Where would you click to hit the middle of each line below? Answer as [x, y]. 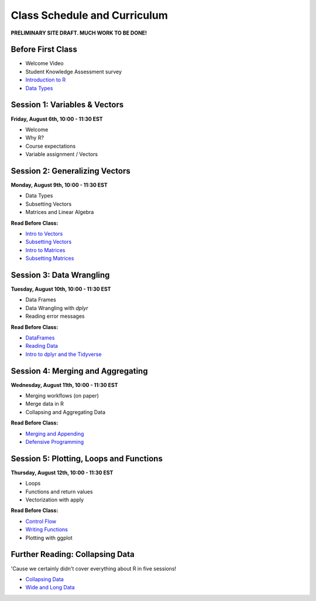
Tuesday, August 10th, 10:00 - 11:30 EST [61, 289]
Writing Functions [47, 529]
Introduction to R [46, 80]
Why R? [35, 138]
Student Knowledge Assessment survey [74, 72]
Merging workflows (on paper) [62, 396]
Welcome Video [44, 63]
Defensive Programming [55, 442]
